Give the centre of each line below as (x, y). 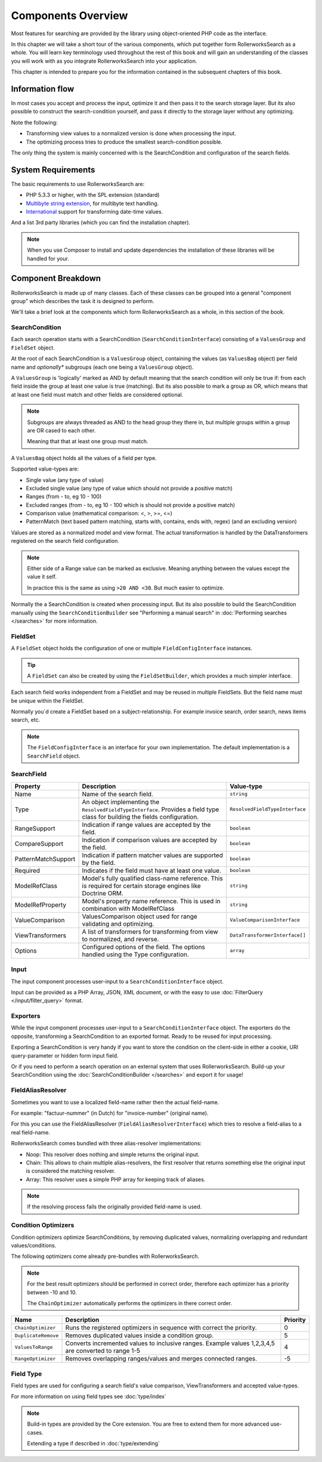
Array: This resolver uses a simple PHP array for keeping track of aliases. (116, 1179)
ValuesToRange (34, 1347)
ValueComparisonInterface (265, 920)
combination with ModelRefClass (128, 908)
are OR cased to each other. (61, 430)
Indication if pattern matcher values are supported (152, 855)
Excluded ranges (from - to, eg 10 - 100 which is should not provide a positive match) (131, 505)
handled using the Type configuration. (135, 954)
